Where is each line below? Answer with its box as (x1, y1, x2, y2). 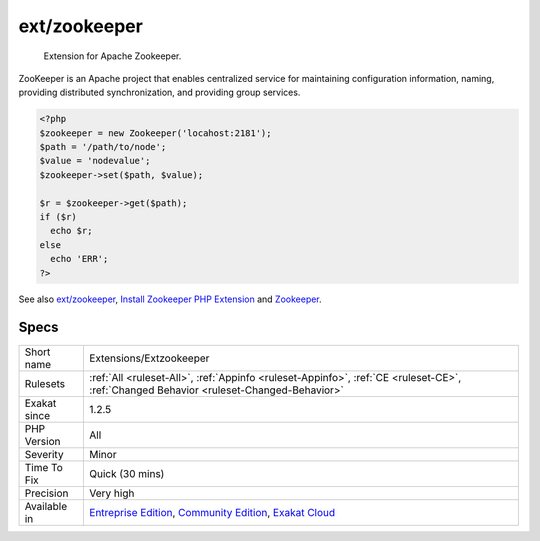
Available (24, 499, 68, 513)
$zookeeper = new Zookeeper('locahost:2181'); (39, 127, 272, 139)
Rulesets (24, 376, 65, 390)
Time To (24, 460, 64, 474)
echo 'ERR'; (50, 253, 109, 265)
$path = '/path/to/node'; (39, 141, 167, 153)
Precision (24, 486, 69, 500)
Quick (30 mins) (89, 466, 165, 480)
